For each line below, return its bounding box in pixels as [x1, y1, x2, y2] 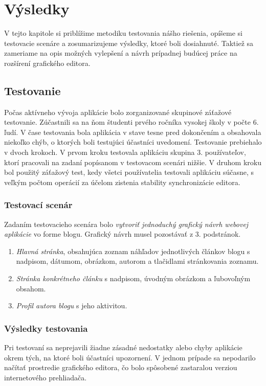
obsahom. [16, 283, 46, 293]
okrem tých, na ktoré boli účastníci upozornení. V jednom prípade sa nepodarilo [4, 352, 256, 362]
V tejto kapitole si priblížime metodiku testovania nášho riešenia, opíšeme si [4, 28, 243, 38]
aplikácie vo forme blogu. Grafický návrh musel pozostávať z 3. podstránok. [4, 229, 241, 239]
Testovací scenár [4, 198, 73, 211]
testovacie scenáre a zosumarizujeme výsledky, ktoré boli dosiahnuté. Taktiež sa [4, 37, 254, 48]
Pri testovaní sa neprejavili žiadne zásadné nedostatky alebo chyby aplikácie [4, 342, 242, 353]
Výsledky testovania [4, 322, 88, 334]
